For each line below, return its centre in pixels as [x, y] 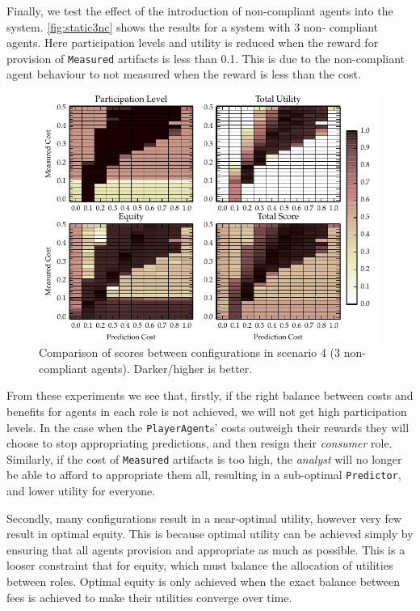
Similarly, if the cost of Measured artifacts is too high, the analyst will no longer [204, 458]
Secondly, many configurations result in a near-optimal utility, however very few [204, 518]
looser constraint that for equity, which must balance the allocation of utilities [200, 565]
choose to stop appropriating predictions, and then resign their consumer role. [199, 443]
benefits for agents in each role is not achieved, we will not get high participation [207, 411]
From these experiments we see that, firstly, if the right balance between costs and [210, 395]
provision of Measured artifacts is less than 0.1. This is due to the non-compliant [206, 58]
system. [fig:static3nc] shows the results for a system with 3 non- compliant [193, 26]
